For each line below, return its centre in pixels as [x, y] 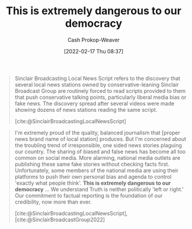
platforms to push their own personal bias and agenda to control [93, 176]
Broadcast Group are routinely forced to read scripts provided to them [100, 91]
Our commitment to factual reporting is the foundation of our [89, 195]
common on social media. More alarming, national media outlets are [97, 157]
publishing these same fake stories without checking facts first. [92, 164]
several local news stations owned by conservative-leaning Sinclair [97, 85]
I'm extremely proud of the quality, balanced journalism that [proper [97, 133]
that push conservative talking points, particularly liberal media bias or [100, 97]
